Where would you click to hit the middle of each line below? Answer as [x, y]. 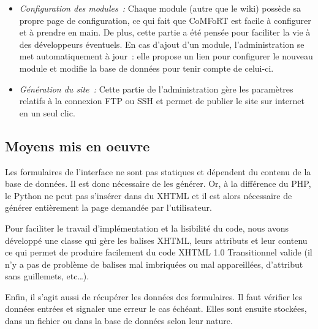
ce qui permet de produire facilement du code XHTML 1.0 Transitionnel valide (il [159, 252]
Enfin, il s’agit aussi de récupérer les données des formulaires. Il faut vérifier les [154, 296]
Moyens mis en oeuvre [78, 146]
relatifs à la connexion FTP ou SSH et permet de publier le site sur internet [162, 101]
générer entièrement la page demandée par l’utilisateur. [108, 207]
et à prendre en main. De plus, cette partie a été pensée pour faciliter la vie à [165, 32]
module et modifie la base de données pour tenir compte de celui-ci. [146, 68]
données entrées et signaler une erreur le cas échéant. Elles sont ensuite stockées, [156, 308]
